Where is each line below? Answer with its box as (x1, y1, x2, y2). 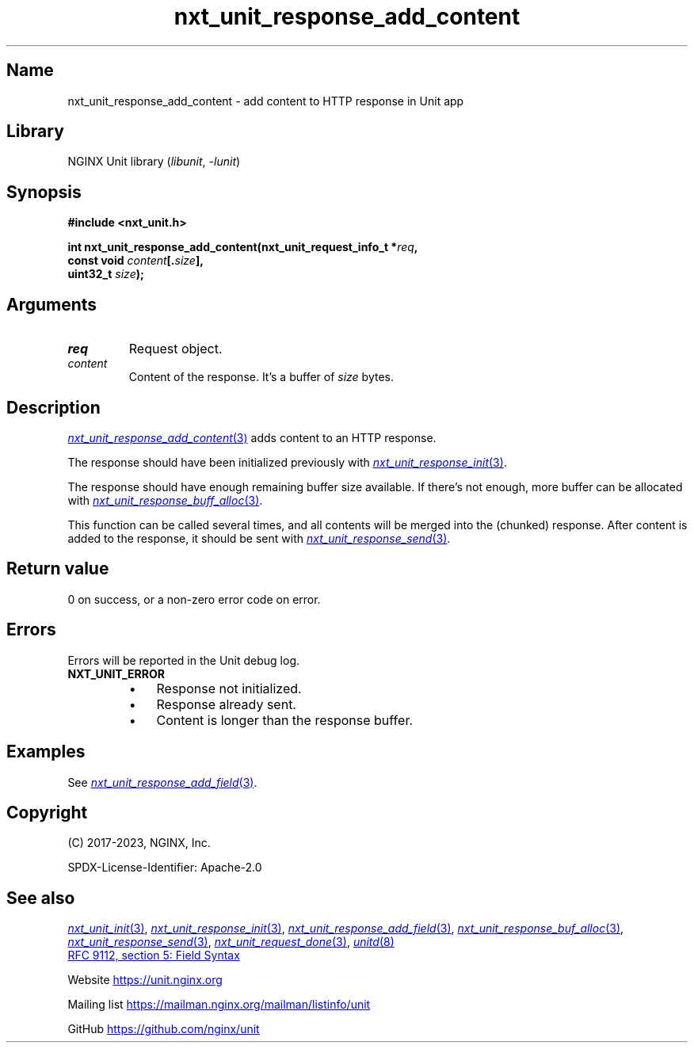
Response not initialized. (156, 680, 302, 696)
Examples (6, 742, 86, 762)
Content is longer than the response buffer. (156, 711, 414, 728)
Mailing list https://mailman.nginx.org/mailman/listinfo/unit (67, 998, 371, 1012)
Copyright (6, 802, 88, 822)
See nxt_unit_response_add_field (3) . (67, 775, 257, 789)
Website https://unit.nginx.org (67, 973, 223, 987)
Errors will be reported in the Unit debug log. (67, 653, 300, 667)
